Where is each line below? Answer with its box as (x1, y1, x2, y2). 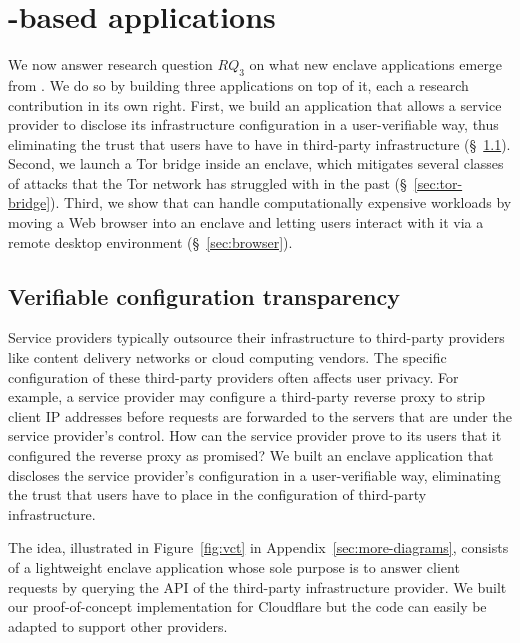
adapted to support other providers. (8, 615, 228, 636)
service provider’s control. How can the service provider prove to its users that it (8, 425, 502, 446)
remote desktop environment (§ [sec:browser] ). (8, 231, 293, 252)
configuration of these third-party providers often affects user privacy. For (8, 366, 459, 387)
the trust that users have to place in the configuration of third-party (8, 484, 427, 505)
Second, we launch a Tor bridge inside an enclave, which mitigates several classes (8, 153, 504, 174)
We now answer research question (8, 54, 213, 75)
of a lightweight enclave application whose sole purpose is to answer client (8, 557, 460, 577)
